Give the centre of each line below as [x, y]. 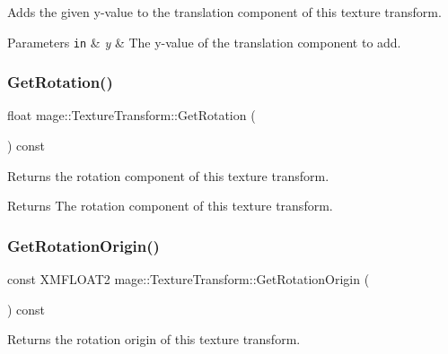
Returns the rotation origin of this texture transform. [154, 339]
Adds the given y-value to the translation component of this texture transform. [224, 12]
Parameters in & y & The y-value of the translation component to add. [204, 42]
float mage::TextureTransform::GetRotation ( [132, 115]
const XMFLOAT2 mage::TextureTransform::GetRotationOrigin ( [189, 279]
